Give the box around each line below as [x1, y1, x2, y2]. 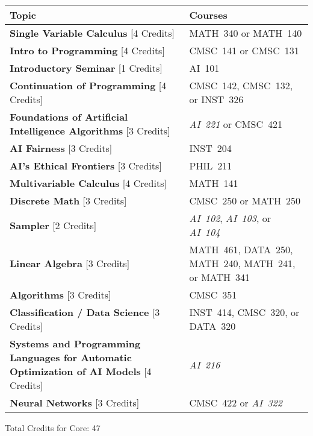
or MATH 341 [189, 270, 250, 284]
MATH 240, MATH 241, [189, 256, 296, 270]
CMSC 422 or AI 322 [189, 396, 282, 409]
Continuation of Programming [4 [10, 78, 167, 92]
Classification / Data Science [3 [10, 305, 160, 319]
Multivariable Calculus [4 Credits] [10, 176, 167, 190]
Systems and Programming [10, 336, 141, 350]
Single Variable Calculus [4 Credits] [10, 26, 175, 40]
